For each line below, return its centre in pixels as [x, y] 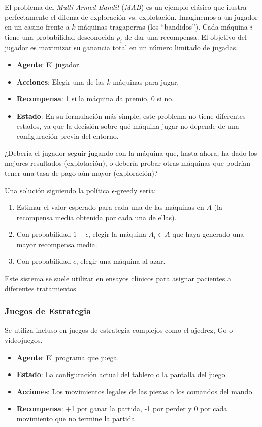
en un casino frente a [37, 27]
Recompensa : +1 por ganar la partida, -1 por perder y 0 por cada [122, 408]
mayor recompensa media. [57, 244]
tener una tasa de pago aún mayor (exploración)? [81, 172]
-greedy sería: [135, 190]
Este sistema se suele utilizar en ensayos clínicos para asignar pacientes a [118, 278]
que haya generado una [208, 234]
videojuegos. [24, 340]
